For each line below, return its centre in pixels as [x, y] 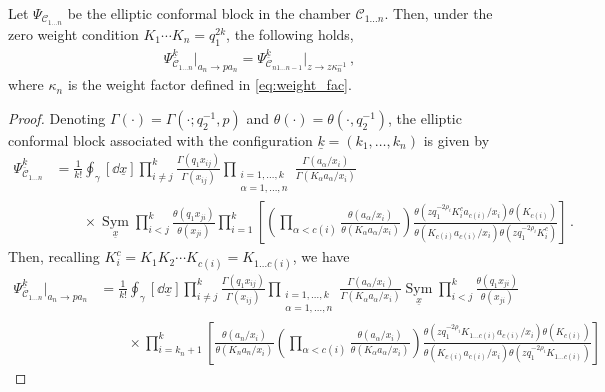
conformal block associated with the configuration [160, 139]
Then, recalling [54, 256]
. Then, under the [438, 13]
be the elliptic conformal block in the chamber [209, 13]
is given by [456, 139]
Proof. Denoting [57, 117]
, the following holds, [290, 33]
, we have [321, 256]
